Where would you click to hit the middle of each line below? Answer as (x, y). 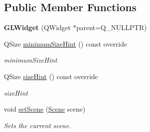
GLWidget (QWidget (37, 27)
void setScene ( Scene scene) (45, 109)
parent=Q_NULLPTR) (112, 27)
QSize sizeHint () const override (51, 76)
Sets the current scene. (37, 125)
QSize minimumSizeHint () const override (66, 43)
